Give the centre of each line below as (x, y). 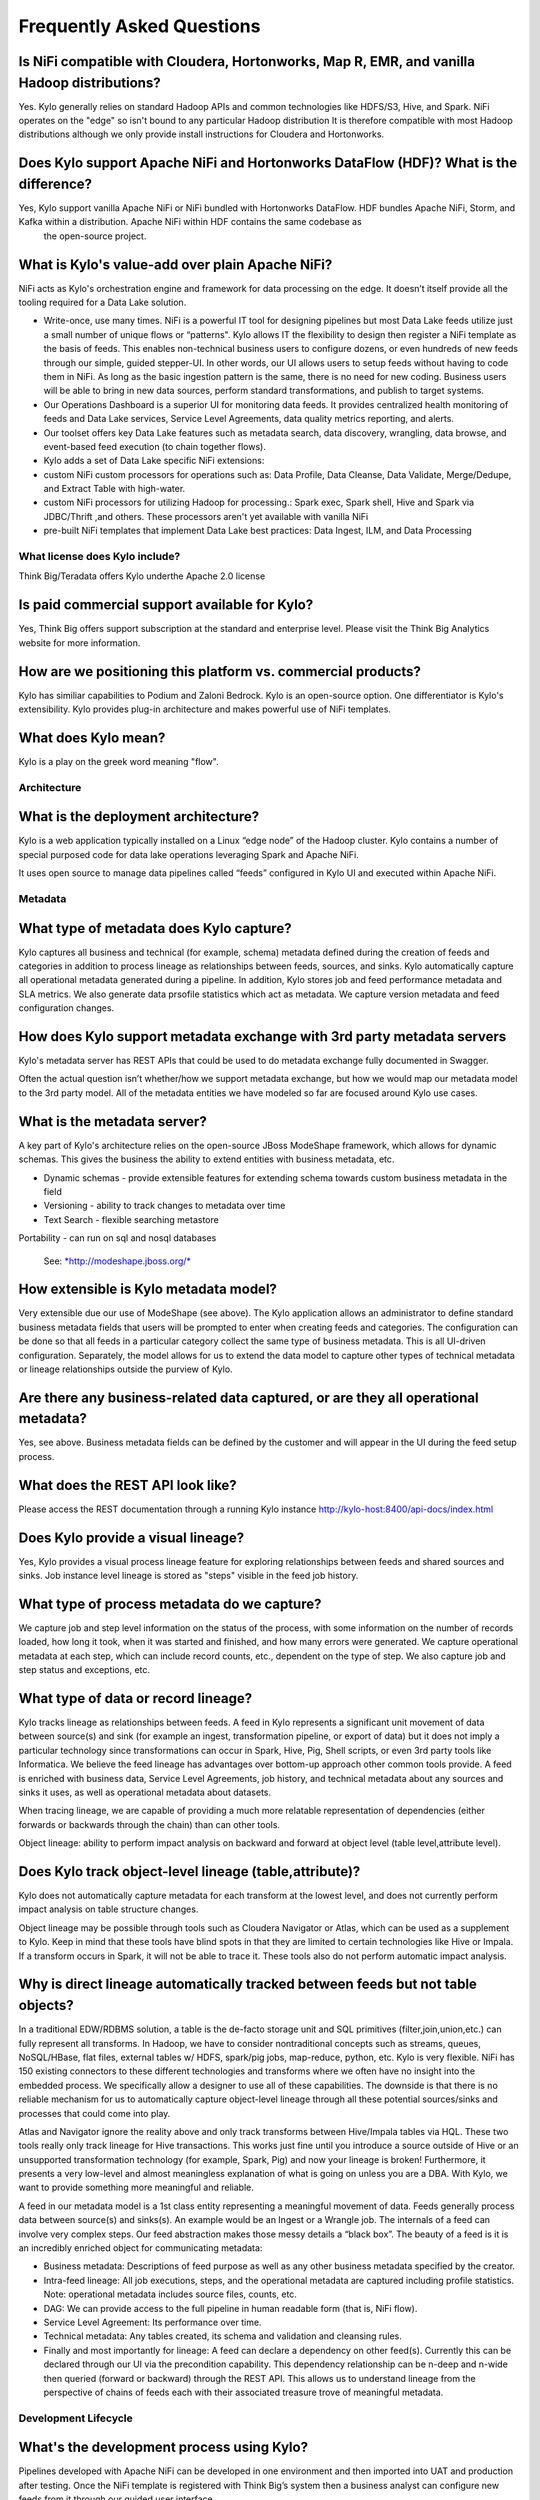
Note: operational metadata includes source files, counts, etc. (170, 2294)
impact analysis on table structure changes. (108, 1909)
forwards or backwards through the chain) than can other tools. (149, 1824)
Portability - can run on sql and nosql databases (117, 1238)
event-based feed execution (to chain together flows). (155, 446)
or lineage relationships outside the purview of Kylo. (126, 1369)
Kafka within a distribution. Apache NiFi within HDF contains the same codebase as (190, 222)
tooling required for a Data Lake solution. (102, 302)
